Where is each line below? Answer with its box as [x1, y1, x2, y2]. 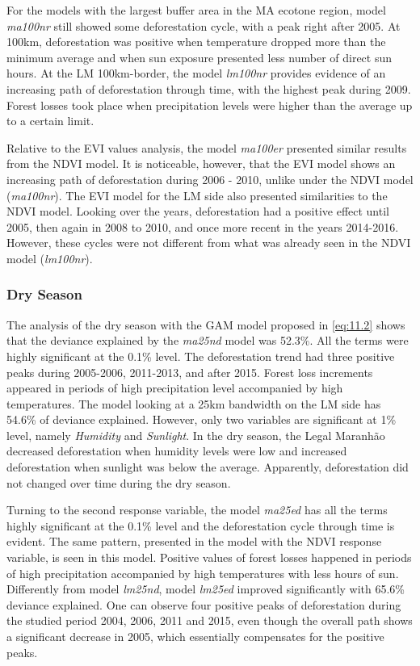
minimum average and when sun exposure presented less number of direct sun [6, 48, 393, 65]
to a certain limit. [6, 112, 94, 129]
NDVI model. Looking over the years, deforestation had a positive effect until [6, 203, 389, 220]
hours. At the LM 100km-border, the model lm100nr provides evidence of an [6, 65, 386, 82]
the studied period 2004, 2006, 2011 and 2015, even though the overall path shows [6, 612, 413, 629]
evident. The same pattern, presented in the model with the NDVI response [6, 533, 382, 550]
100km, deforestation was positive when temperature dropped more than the [6, 33, 386, 50]
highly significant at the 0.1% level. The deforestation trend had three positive [6, 347, 395, 364]
